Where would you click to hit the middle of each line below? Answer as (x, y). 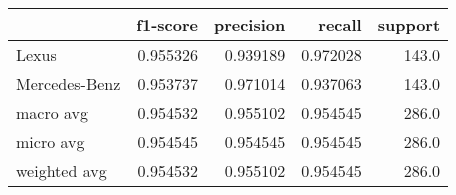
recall (340, 24)
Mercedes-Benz (68, 83)
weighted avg (61, 170)
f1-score (167, 24)
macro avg (52, 112)
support (409, 24)
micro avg (50, 141)
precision (249, 24)
